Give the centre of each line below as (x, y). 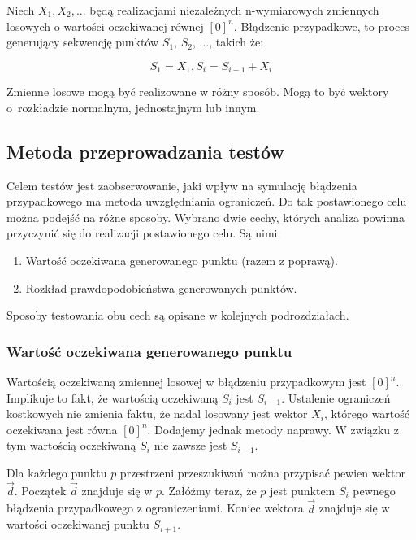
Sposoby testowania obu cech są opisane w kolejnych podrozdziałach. (178, 315)
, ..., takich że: (228, 42)
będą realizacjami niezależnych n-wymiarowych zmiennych (234, 10)
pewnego (374, 490)
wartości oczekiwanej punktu (78, 524)
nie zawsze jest (191, 445)
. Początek (40, 490)
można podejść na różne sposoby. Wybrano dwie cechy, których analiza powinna (206, 217)
